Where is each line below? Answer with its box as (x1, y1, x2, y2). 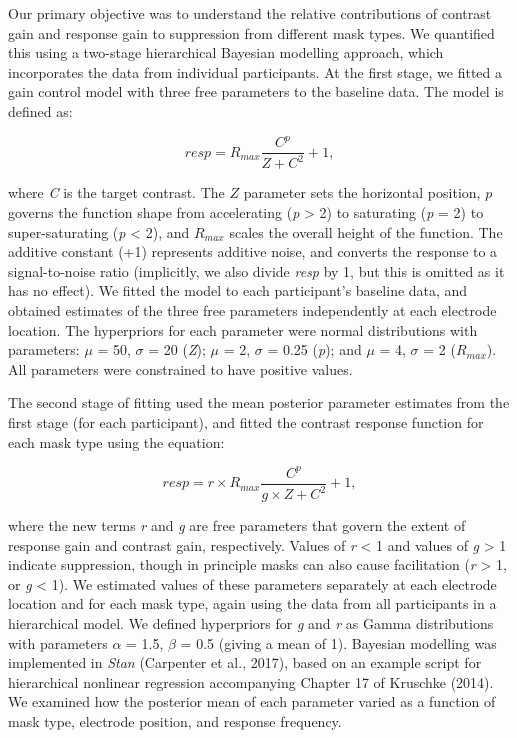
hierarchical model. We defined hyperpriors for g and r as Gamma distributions (8, 613, 494, 634)
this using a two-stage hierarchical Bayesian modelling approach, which (8, 42, 444, 63)
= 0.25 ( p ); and (267, 339, 362, 360)
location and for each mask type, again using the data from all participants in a (8, 593, 497, 614)
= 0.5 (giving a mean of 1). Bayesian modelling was (180, 632, 497, 653)
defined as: (8, 100, 73, 121)
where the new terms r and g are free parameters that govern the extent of (8, 515, 466, 536)
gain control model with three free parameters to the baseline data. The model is (8, 81, 504, 102)
